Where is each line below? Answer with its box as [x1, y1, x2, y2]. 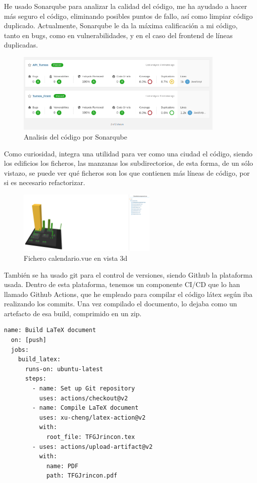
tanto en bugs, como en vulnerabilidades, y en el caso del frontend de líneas [4, 30, 233, 40]
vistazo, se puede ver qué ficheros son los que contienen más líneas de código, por [4, 167, 250, 178]
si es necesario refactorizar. [4, 177, 86, 188]
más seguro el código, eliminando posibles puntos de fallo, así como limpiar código [4, 10, 253, 21]
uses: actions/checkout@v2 [39, 394, 128, 402]
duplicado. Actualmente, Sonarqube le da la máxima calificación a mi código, [4, 20, 238, 31]
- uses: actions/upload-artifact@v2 [32, 443, 153, 450]
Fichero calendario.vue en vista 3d [24, 252, 128, 263]
